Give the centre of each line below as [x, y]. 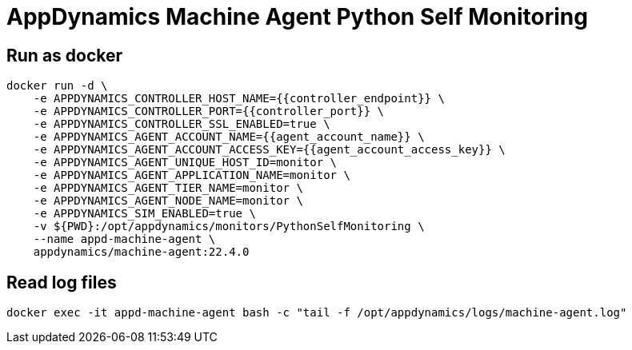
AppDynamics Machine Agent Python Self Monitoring [297, 17]
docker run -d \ [57, 86]
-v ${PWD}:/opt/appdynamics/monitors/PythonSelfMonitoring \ [229, 227]
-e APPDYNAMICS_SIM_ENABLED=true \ [144, 214]
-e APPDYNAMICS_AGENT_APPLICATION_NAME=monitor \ [192, 175]
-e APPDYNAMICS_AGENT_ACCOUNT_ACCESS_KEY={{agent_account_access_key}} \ [269, 150]
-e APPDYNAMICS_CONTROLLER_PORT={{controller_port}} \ [209, 111]
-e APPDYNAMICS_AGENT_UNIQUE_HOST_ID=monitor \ [185, 163]
